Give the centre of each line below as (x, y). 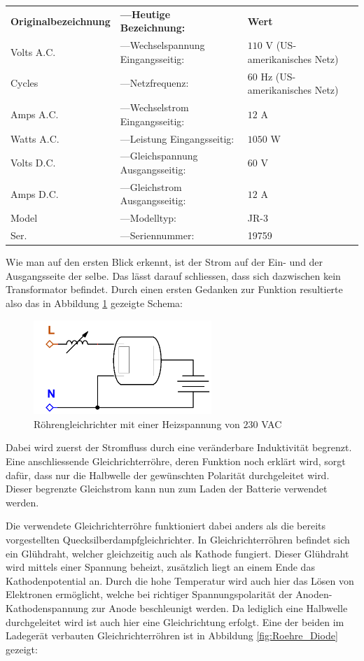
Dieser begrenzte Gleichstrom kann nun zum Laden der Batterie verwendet (167, 489)
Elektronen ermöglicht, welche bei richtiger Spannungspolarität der (149, 594)
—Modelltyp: (148, 218)
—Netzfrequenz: (154, 83)
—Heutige (145, 14)
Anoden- (314, 594)
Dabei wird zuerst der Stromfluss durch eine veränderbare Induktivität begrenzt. (179, 447)
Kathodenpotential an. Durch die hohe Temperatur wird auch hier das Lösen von (180, 580)
